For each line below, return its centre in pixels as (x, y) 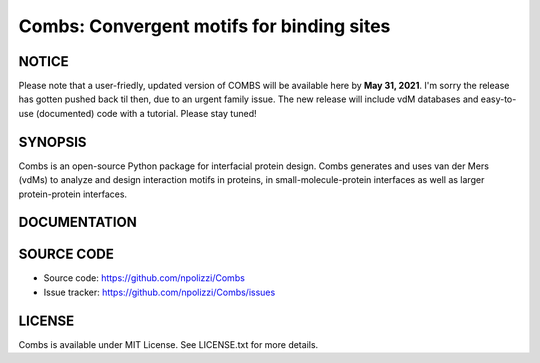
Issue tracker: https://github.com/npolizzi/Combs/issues (159, 292)
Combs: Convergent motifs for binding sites (204, 26)
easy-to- (498, 99)
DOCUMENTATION (77, 222)
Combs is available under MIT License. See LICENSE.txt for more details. (168, 344)
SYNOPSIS (52, 141)
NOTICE (43, 61)
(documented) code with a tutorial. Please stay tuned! (146, 113)
